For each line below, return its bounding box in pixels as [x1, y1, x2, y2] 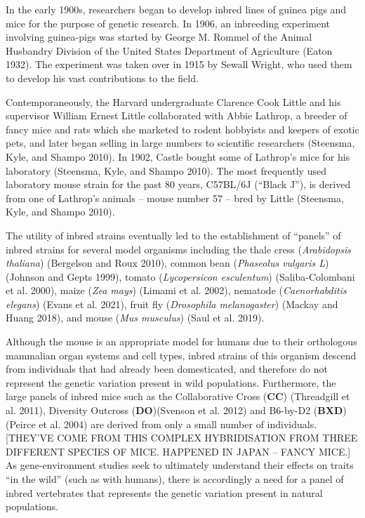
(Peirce [6, 416, 36, 431]
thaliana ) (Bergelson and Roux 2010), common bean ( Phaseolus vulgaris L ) [6, 255, 329, 270]
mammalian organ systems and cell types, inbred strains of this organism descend [6, 347, 357, 362]
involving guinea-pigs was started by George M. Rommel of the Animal [6, 29, 312, 44]
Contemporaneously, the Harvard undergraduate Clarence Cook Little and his [6, 94, 341, 109]
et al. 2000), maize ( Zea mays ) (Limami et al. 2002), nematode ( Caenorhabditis [6, 283, 347, 298]
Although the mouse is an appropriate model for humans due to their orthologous [6, 334, 357, 349]
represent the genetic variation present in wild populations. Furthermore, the [6, 375, 336, 390]
